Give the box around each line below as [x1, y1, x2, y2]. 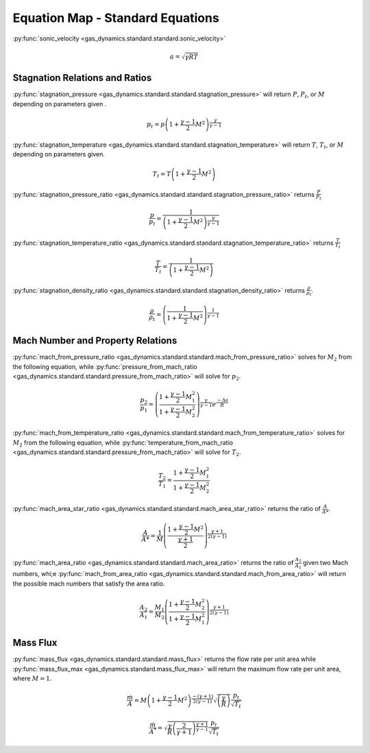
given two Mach [302, 559, 349, 567]
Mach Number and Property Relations [12, 335, 177, 346]
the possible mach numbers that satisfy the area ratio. [12, 579, 165, 588]
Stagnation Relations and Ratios [12, 72, 152, 84]
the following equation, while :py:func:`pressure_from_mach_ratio [12, 362, 198, 370]
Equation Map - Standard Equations [12, 10, 219, 25]
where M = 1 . [12, 674, 52, 682]
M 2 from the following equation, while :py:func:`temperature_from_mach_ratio [12, 438, 233, 449]
